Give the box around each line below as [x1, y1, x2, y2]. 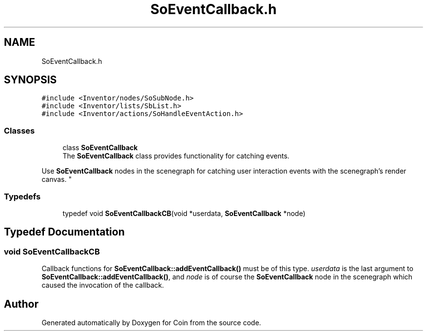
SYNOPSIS [4, 74, 57, 86]
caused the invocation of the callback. [41, 281, 164, 290]
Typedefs [4, 191, 41, 201]
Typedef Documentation [4, 226, 125, 238]
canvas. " [41, 175, 72, 184]
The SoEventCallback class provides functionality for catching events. [62, 152, 290, 160]
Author [4, 297, 39, 310]
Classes [4, 125, 35, 136]
